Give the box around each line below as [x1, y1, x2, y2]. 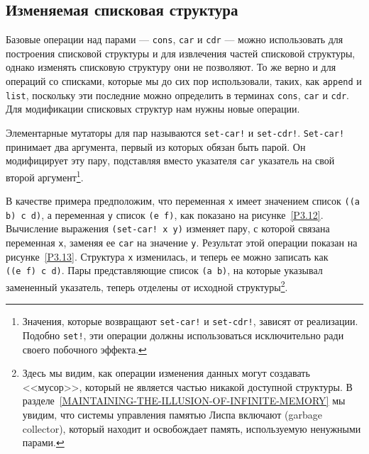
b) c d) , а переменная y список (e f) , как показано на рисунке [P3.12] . [6, 207, 324, 222]
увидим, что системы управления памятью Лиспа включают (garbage [22, 407, 322, 421]
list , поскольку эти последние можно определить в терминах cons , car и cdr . [6, 87, 349, 102]
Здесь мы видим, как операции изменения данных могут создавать [22, 365, 310, 380]
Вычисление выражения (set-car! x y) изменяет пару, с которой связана [6, 221, 330, 236]
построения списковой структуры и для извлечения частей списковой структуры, [6, 45, 356, 60]
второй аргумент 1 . [6, 167, 84, 184]
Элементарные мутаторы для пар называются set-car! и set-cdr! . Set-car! [6, 125, 345, 140]
